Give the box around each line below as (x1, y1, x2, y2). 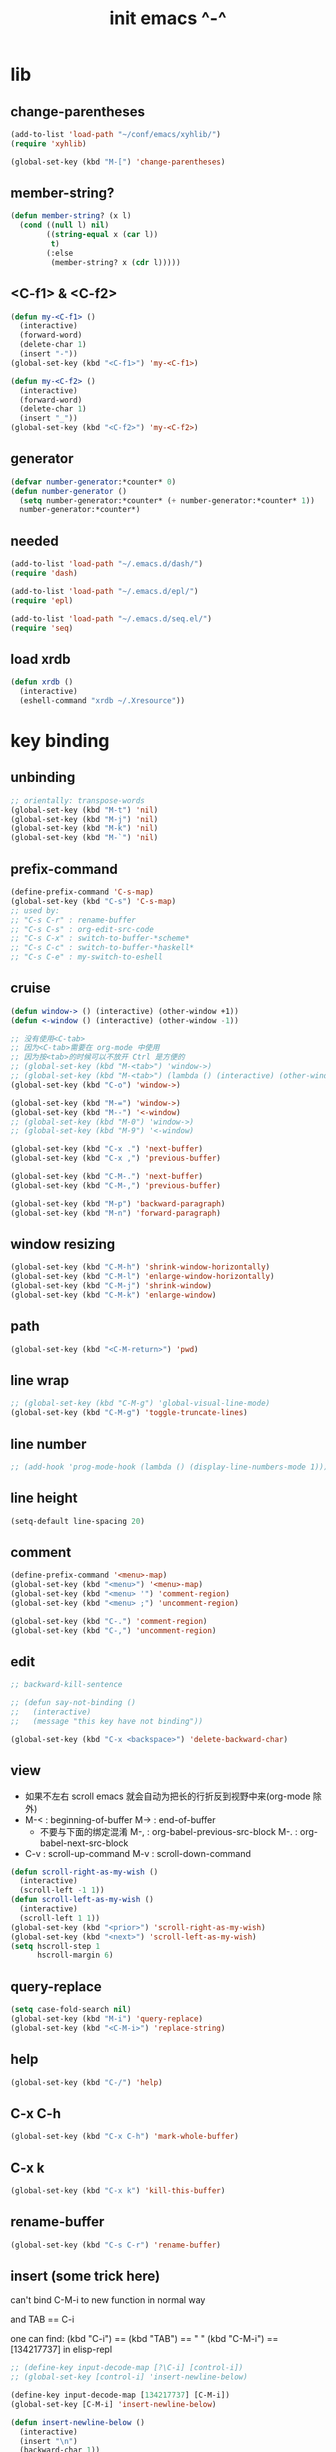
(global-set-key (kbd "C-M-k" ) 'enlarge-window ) (10, 1290, 217, 1300)
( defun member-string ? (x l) (10, 211, 132, 221)
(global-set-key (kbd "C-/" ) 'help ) (10, 2077, 163, 2087)
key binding (10, 730, 110, 752)
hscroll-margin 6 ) (36, 1950, 114, 1961)
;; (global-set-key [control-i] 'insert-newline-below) (10, 2372, 248, 2382)
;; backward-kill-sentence (10, 1680, 123, 1690)
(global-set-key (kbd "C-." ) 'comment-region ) (10, 1616, 208, 1626)
